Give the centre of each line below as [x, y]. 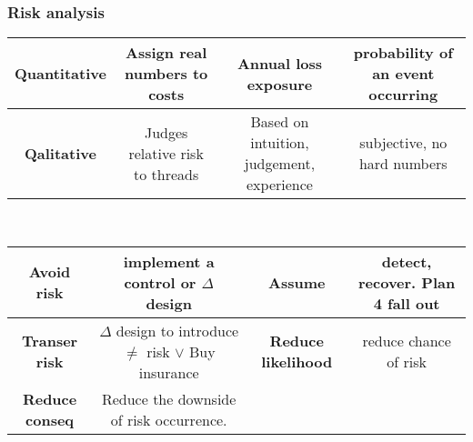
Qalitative [60, 153]
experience [279, 185]
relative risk [166, 153]
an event [403, 74]
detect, [407, 261]
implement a [169, 261]
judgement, [280, 164]
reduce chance [407, 341]
